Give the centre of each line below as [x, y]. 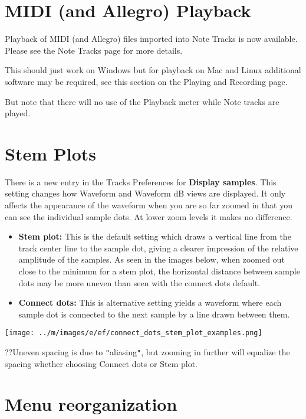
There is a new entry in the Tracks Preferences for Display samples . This [141, 181]
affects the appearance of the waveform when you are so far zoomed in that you [149, 205]
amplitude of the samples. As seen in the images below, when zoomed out [152, 259]
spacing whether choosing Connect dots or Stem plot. [101, 363]
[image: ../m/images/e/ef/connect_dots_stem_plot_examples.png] [134, 333]
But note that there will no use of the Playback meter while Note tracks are [142, 101]
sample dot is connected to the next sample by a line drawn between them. [154, 314]
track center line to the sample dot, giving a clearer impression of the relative [158, 248]
